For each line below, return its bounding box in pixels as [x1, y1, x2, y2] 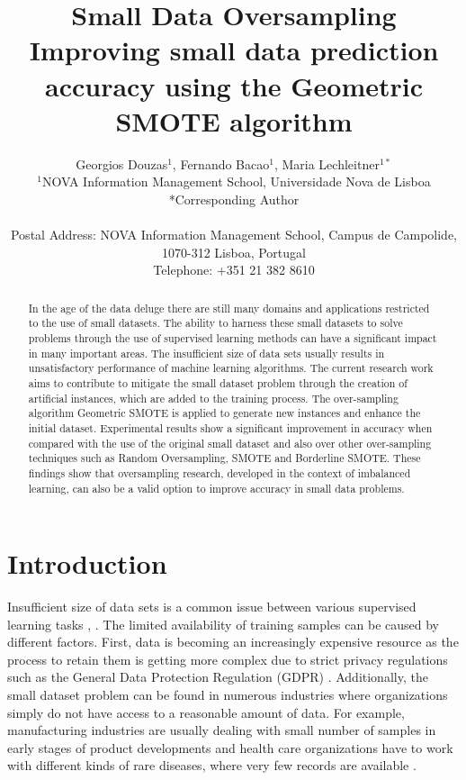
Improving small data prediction [29, 32, 439, 68]
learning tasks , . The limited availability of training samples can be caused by [7, 614, 439, 633]
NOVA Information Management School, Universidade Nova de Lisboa [41, 172, 431, 191]
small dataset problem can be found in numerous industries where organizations [7, 685, 448, 704]
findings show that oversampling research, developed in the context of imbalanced [28, 465, 411, 480]
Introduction [7, 545, 167, 582]
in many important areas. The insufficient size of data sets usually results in [28, 345, 385, 360]
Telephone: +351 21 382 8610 [153, 260, 315, 279]
